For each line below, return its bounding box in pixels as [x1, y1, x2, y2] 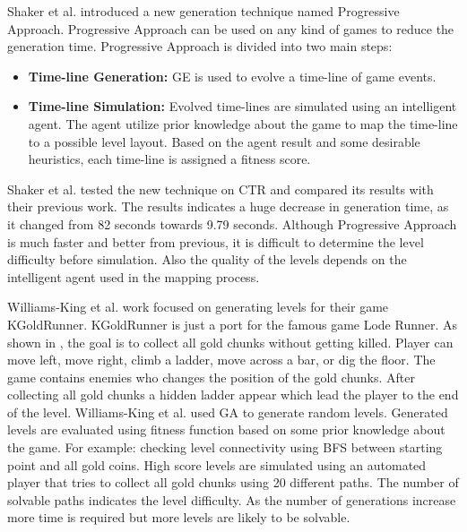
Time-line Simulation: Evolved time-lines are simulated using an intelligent [28, 97, 457, 116]
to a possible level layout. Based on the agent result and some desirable [28, 132, 420, 150]
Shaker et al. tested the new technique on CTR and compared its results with [7, 179, 434, 198]
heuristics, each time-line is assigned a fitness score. [28, 150, 311, 168]
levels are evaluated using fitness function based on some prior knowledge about [7, 420, 445, 439]
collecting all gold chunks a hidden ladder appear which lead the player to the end [7, 385, 459, 404]
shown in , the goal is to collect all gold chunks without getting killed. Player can [7, 332, 454, 351]
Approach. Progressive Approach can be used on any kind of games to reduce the [7, 19, 454, 38]
